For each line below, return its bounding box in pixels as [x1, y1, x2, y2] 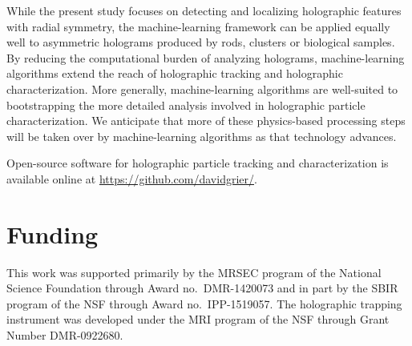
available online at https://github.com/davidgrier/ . [6, 170, 257, 187]
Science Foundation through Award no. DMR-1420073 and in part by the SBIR [6, 280, 398, 296]
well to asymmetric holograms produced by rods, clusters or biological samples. [6, 34, 395, 50]
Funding [6, 217, 99, 250]
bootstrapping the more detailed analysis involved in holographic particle [6, 96, 366, 113]
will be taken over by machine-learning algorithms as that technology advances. [6, 127, 397, 144]
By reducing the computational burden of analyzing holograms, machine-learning [6, 49, 405, 66]
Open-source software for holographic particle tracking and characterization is [6, 155, 389, 171]
